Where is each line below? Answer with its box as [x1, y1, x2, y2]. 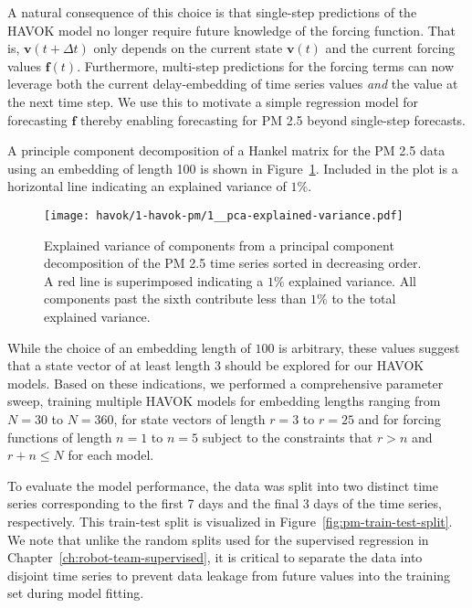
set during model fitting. [7, 583, 144, 603]
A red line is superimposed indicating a [44, 271, 264, 290]
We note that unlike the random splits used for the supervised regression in [7, 529, 429, 549]
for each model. [68, 445, 154, 464]
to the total [331, 289, 396, 308]
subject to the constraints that [202, 427, 373, 446]
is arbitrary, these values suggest [278, 337, 460, 357]
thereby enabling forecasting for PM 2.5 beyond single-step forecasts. [80, 110, 467, 129]
